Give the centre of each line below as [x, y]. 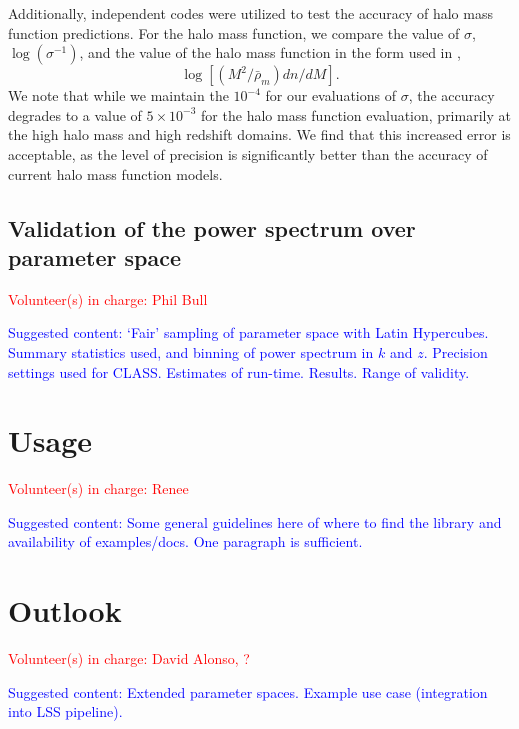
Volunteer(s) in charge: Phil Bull [108, 298]
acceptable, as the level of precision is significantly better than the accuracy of [248, 153]
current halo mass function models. [115, 173]
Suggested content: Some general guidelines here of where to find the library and [255, 521]
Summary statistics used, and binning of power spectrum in [191, 351]
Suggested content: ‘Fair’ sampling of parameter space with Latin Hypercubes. [248, 332]
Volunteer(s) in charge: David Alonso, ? [129, 658]
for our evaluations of [330, 95]
